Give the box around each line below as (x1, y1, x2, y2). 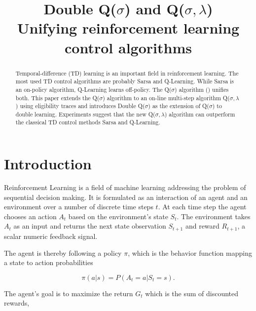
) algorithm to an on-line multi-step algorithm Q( (103, 93, 230, 102)
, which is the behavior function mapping (128, 247, 252, 258)
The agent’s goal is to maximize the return (4, 288, 133, 298)
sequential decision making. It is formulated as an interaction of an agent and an (4, 192, 248, 202)
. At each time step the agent (158, 201, 247, 212)
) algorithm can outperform (164, 110, 235, 118)
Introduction (4, 154, 92, 174)
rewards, (4, 298, 30, 308)
